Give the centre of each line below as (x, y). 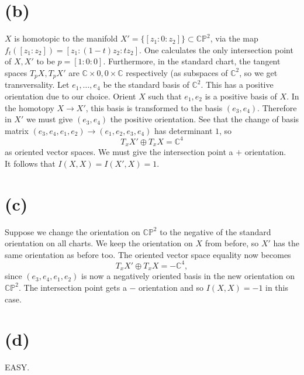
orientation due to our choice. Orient (70, 96)
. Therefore (277, 107)
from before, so (232, 243)
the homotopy (30, 107)
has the (286, 243)
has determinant (184, 130)
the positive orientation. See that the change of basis (205, 119)
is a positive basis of (241, 96)
